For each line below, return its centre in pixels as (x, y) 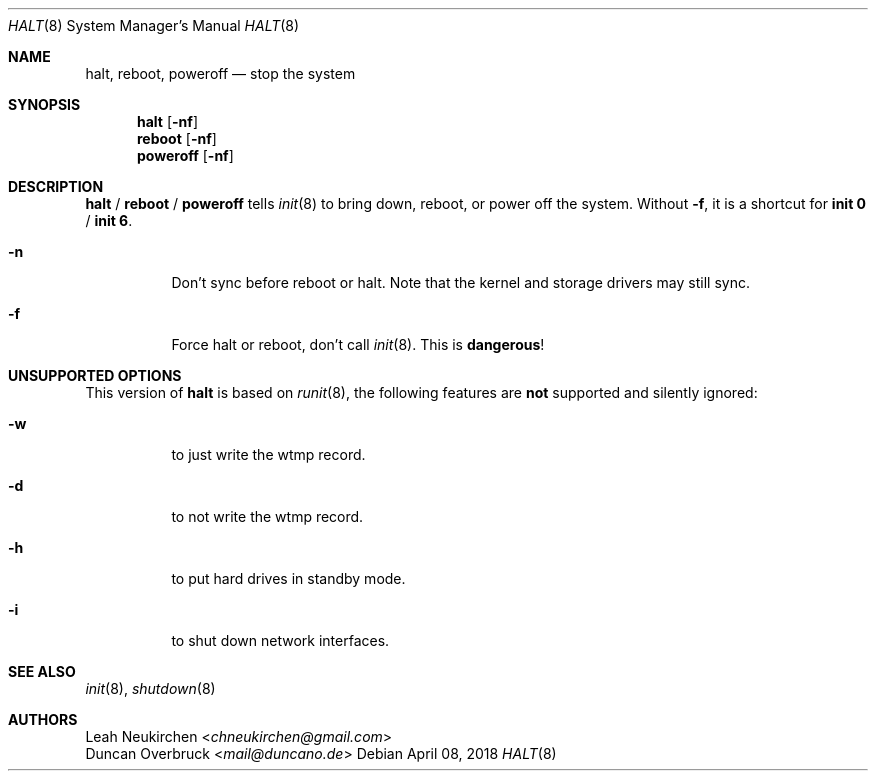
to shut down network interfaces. (280, 640)
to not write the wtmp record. (267, 516)
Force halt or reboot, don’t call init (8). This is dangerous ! (358, 344)
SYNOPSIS (44, 104)
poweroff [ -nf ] (185, 155)
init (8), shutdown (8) (150, 688)
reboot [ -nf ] (177, 138)
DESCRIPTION (56, 186)
